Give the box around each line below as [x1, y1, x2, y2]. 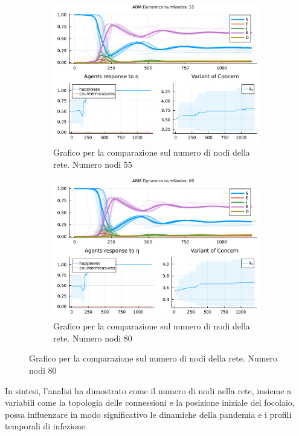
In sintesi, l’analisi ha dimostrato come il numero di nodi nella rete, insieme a [5, 384, 292, 397]
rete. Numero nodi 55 [53, 157, 132, 170]
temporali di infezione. [5, 420, 88, 432]
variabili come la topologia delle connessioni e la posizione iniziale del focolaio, [5, 396, 295, 409]
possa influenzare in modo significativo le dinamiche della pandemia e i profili [5, 408, 292, 420]
